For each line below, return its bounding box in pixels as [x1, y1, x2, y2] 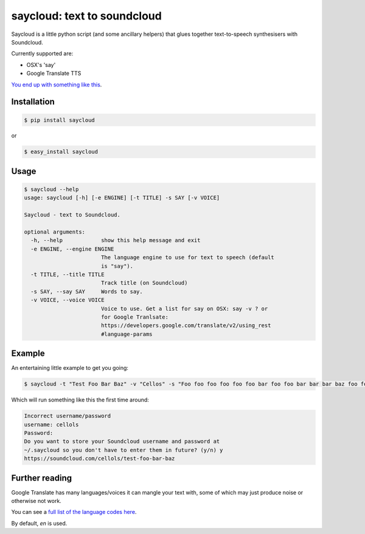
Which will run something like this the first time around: [11, 396, 149, 404]
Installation [11, 97, 55, 107]
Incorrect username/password [24, 412, 111, 420]
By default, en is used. [11, 519, 68, 527]
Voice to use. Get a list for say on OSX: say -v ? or [100, 305, 268, 312]
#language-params [100, 330, 153, 338]
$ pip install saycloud [24, 116, 96, 123]
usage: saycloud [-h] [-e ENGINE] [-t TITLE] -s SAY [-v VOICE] [24, 195, 220, 201]
